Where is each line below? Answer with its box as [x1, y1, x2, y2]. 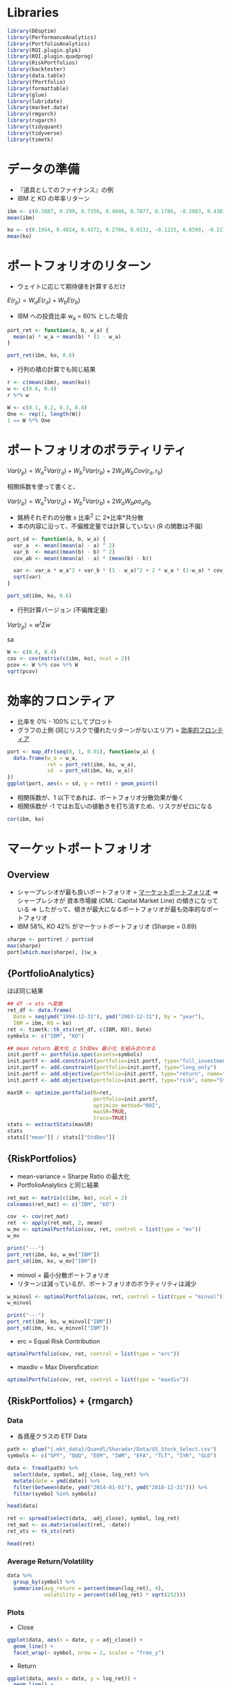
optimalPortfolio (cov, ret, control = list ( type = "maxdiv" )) [7, 1376, 189, 1383]
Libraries [7, 5, 59, 21]
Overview [7, 869, 50, 880]
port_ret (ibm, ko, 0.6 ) [7, 352, 76, 359]
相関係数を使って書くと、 [7, 482, 79, 491]
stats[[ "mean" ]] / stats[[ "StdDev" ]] [7, 1134, 115, 1141]
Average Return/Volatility [7, 1556, 94, 1566]
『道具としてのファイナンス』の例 [16, 186, 113, 194]
